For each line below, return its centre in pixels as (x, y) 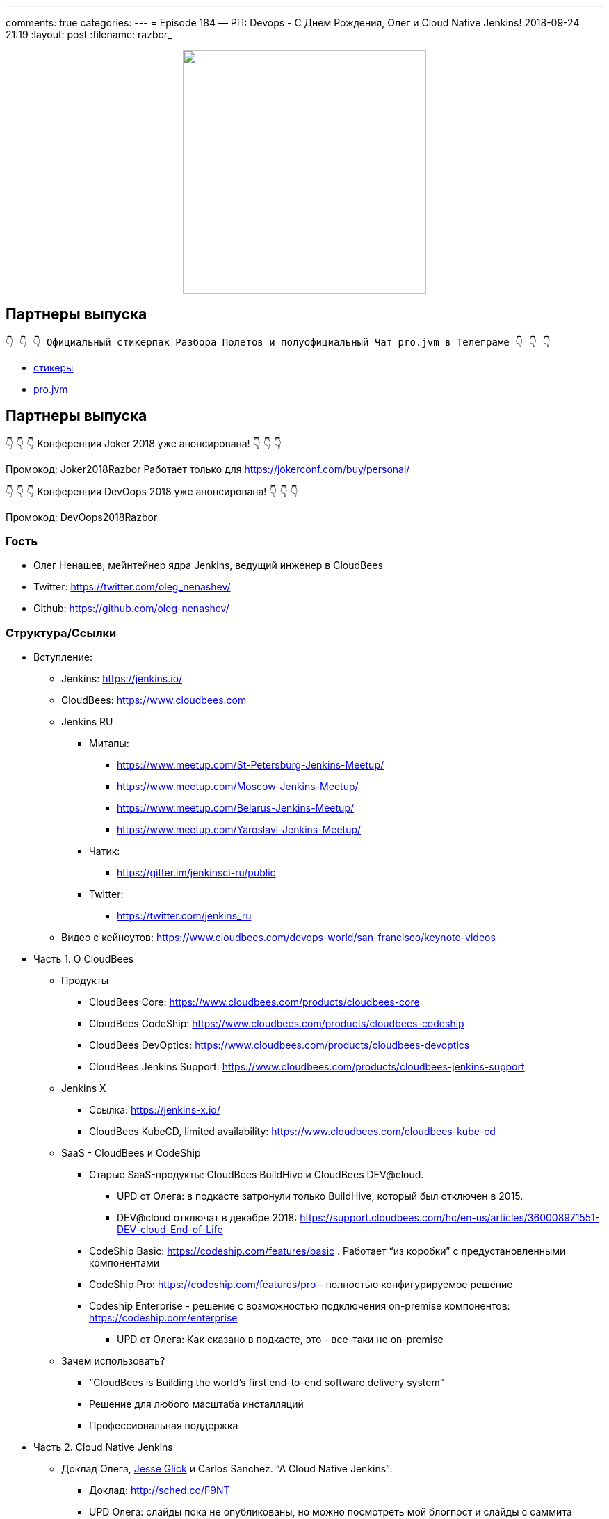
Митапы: (109, 744)
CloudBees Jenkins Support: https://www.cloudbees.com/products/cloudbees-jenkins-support (307, 1067)
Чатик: (105, 851)
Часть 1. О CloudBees (84, 959)
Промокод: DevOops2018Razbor (82, 517)
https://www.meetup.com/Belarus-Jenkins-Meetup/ (236, 808)
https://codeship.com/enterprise (163, 1318)
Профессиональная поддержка (164, 1426)
